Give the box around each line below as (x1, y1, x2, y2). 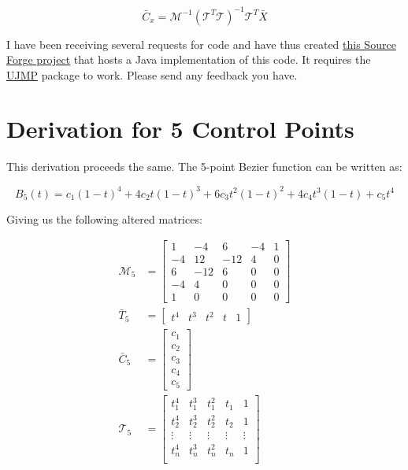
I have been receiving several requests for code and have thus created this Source (6, 35, 396, 52)
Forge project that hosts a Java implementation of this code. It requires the (6, 51, 371, 68)
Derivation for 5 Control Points (6, 113, 354, 145)
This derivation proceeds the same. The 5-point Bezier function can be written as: (6, 158, 402, 175)
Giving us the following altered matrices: (6, 210, 202, 227)
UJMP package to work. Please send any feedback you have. (6, 66, 298, 83)
